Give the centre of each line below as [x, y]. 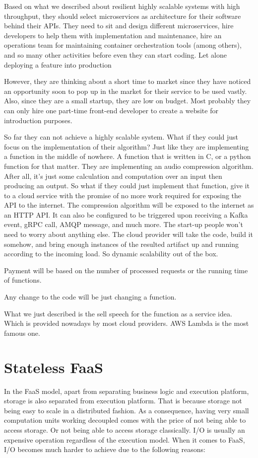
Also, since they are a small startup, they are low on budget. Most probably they [128, 101]
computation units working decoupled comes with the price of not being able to [125, 420]
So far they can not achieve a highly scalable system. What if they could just [121, 137]
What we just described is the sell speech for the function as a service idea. [118, 313]
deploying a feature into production [58, 64]
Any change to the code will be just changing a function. [90, 297]
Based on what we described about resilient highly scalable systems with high [122, 6]
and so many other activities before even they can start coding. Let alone [115, 54]
